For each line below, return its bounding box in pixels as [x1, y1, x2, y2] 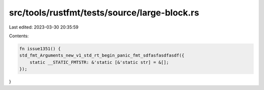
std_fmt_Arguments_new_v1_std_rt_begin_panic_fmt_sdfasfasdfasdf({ [19, 53, 185, 58]
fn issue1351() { [19, 46, 61, 51]
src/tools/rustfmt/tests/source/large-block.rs [9, 7, 199, 18]
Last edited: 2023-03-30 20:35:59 [9, 24, 79, 30]
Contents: [9, 33, 29, 39]
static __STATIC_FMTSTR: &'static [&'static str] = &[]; [29, 60, 169, 65]
